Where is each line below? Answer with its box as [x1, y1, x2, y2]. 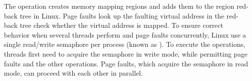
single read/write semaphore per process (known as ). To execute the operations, [4, 39, 246, 49]
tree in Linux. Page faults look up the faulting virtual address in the [20, 10, 225, 20]
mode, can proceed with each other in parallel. [4, 68, 143, 78]
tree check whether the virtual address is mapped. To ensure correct [20, 20, 224, 30]
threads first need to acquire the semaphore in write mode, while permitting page [4, 48, 248, 59]
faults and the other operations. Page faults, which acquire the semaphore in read [4, 58, 249, 68]
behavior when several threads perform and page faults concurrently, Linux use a [4, 29, 246, 40]
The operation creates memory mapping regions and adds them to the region [4, 1, 234, 11]
